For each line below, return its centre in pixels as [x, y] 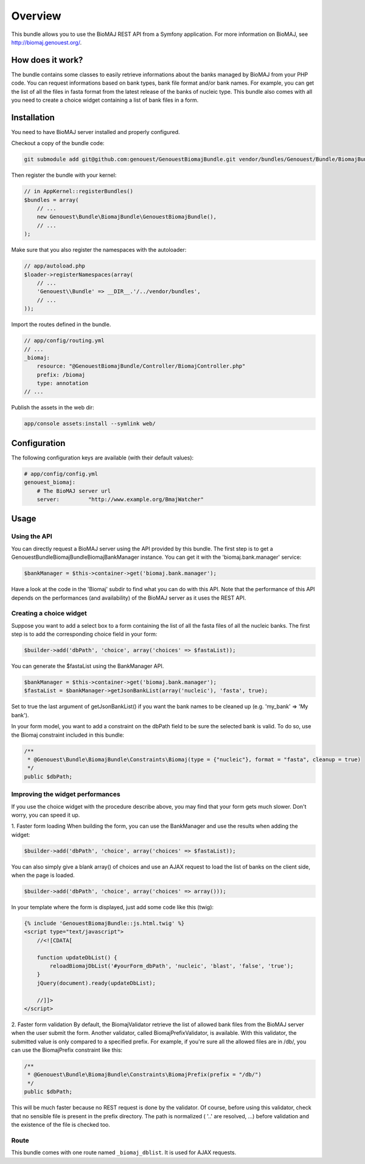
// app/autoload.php [54, 266]
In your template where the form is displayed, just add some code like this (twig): [113, 907]
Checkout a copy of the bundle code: [58, 143]
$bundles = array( [51, 200]
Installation [33, 117]
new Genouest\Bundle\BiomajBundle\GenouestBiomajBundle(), [127, 217]
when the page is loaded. [43, 875]
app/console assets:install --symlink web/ [90, 424]
